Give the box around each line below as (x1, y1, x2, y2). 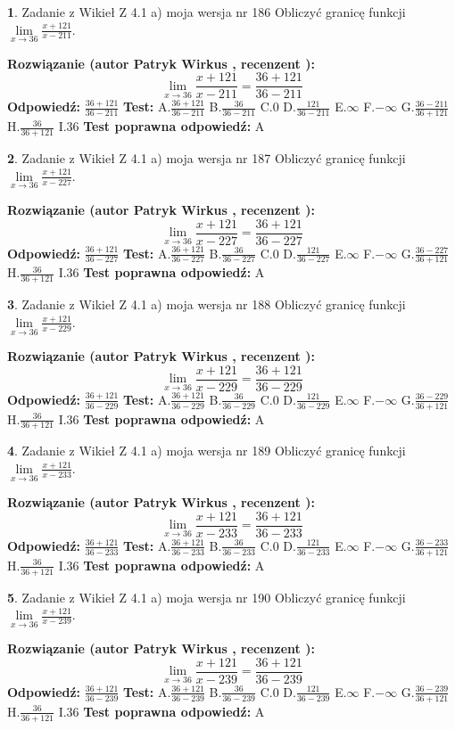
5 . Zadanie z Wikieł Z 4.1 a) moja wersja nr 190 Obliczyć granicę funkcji (7, 587, 406, 606)
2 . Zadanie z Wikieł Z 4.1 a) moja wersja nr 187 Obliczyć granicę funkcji (7, 149, 406, 168)
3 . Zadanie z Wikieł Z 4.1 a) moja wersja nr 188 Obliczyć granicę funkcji (7, 295, 406, 314)
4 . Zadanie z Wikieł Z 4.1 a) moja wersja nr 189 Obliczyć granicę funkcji (7, 441, 406, 460)
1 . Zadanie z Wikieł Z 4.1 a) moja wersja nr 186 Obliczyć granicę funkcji (7, 3, 406, 21)
